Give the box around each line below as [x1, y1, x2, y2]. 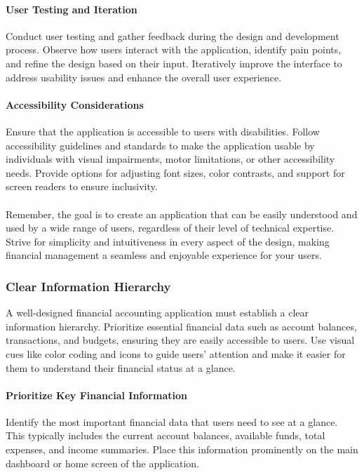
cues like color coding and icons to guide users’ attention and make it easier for [6, 346, 346, 361]
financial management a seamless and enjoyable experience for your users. [6, 248, 322, 262]
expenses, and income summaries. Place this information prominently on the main [6, 442, 358, 457]
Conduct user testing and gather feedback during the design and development [6, 28, 339, 43]
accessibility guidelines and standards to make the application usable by [6, 138, 315, 152]
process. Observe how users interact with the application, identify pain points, [6, 42, 342, 57]
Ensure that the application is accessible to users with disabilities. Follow [6, 123, 320, 138]
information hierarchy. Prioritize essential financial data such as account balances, [6, 319, 357, 333]
